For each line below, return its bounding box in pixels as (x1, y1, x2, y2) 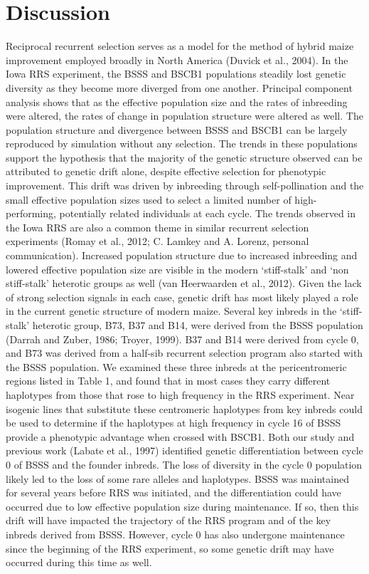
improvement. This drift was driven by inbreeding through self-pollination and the (6, 178, 364, 193)
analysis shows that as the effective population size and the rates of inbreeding (6, 94, 348, 109)
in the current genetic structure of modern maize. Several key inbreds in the (6, 303, 337, 318)
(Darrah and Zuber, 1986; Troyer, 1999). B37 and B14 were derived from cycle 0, (6, 331, 359, 346)
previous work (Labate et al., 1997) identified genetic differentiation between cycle (6, 443, 363, 458)
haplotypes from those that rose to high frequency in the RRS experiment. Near (6, 387, 355, 402)
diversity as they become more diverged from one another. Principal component (6, 80, 353, 95)
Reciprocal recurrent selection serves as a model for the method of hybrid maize (6, 38, 354, 53)
